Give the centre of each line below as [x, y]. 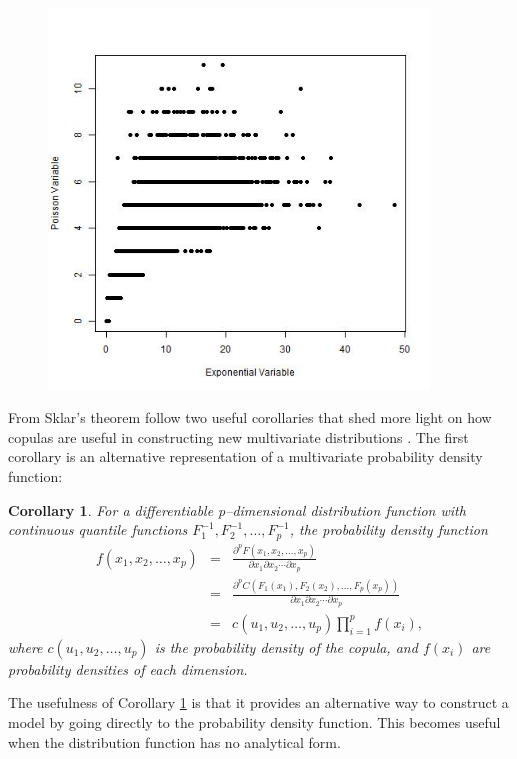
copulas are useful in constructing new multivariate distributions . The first [238, 436]
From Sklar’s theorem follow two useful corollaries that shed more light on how [250, 417]
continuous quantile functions [98, 529]
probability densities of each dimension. [128, 668]
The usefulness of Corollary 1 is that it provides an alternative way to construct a [258, 702]
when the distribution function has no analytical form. [174, 741]
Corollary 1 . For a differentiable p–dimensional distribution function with [237, 509]
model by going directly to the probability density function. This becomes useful [254, 721]
